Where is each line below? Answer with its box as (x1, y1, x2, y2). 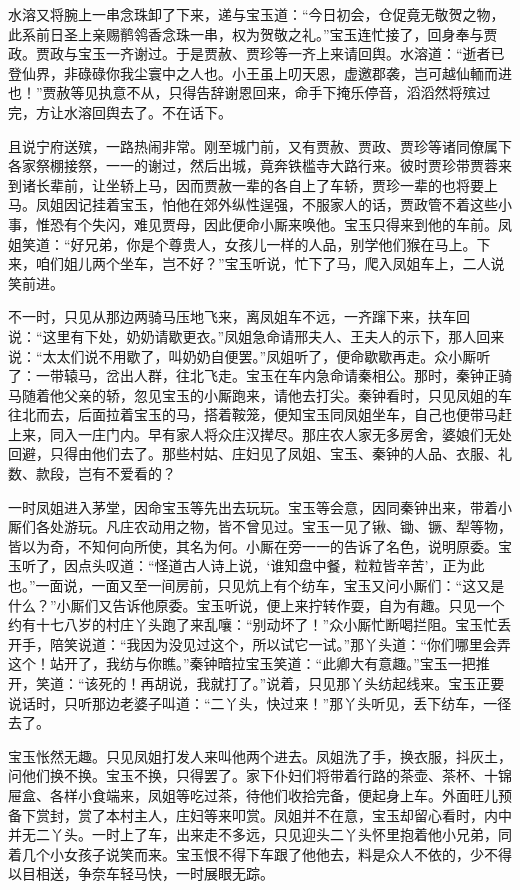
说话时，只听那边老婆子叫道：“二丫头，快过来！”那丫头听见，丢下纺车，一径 (8, 692, 512, 713)
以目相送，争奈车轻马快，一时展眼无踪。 (8, 863, 274, 884)
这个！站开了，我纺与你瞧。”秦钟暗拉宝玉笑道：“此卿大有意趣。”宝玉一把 (8, 653, 476, 674)
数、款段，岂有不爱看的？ (8, 463, 176, 484)
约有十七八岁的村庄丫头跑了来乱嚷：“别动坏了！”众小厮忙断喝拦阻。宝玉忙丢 (8, 614, 512, 635)
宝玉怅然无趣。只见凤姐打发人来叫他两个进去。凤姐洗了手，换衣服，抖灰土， (8, 745, 512, 766)
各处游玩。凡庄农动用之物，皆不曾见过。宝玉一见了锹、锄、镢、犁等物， (35, 516, 512, 537)
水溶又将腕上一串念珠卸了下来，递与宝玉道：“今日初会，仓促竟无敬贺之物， (8, 4, 505, 24)
